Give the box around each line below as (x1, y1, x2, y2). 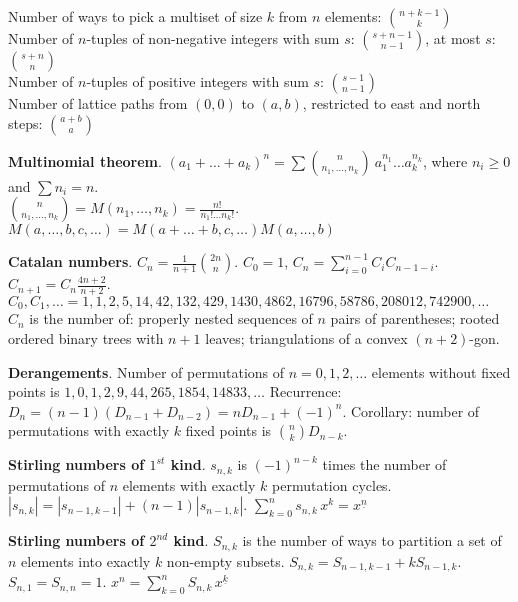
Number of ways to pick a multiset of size (8, 6, 263, 26)
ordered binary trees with (8, 328, 164, 349)
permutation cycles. (272, 474, 392, 495)
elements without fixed (371, 361, 511, 382)
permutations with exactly (8, 420, 170, 441)
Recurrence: (269, 381, 342, 402)
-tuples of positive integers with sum (86, 71, 309, 91)
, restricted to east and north (302, 93, 481, 113)
